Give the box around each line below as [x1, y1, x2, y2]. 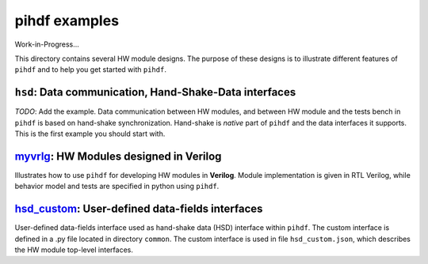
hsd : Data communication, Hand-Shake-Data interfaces [14, 85, 296, 99]
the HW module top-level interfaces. [14, 245, 134, 255]
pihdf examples [14, 12, 119, 29]
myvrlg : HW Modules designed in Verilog [14, 149, 222, 163]
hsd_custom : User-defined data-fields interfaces [14, 202, 263, 216]
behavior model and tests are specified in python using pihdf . [14, 182, 220, 191]
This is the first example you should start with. [14, 129, 166, 138]
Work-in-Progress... [14, 40, 79, 49]
